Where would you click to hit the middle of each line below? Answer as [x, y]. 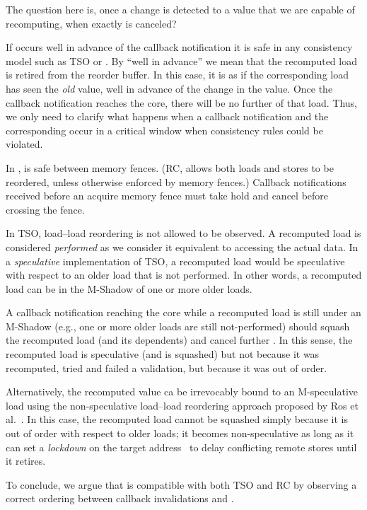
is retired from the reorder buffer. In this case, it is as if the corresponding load [177, 75]
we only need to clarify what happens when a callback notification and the [167, 116]
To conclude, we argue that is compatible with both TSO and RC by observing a [181, 484]
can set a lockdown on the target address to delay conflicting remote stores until [181, 447]
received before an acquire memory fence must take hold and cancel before [167, 196]
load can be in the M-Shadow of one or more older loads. [129, 288]
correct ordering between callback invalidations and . [120, 498]
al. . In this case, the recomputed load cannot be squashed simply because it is [177, 419]
